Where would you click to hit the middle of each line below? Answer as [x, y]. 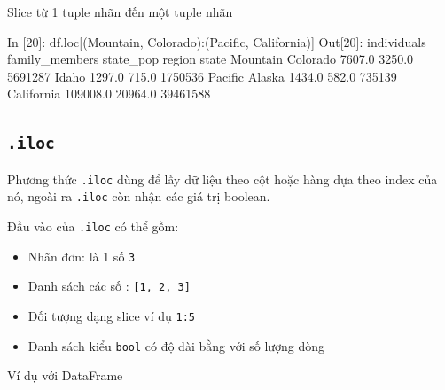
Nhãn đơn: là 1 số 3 [82, 256]
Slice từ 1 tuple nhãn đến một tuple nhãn [120, 12]
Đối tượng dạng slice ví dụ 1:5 [112, 316]
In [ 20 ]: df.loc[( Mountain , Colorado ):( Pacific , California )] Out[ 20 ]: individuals [217, 41]
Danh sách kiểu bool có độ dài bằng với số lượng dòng [176, 345]
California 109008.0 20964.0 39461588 [109, 94]
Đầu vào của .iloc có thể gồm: [93, 226]
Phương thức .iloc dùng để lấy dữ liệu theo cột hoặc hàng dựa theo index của [222, 179]
